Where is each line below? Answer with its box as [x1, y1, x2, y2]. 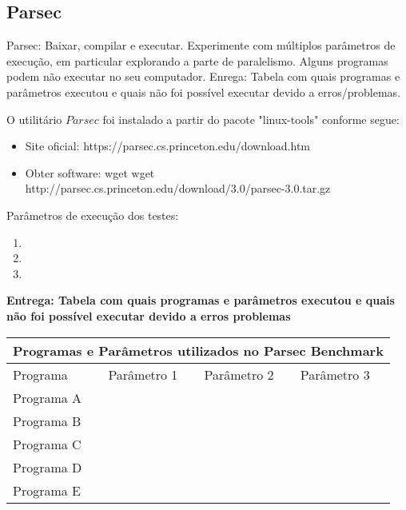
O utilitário [6, 110, 62, 127]
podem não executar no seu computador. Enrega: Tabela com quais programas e [6, 68, 400, 85]
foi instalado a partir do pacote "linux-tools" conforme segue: [102, 110, 400, 127]
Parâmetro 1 [108, 365, 178, 384]
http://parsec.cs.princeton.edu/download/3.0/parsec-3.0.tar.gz [25, 180, 331, 197]
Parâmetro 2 [204, 365, 274, 384]
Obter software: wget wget [25, 164, 155, 181]
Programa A [13, 388, 82, 407]
